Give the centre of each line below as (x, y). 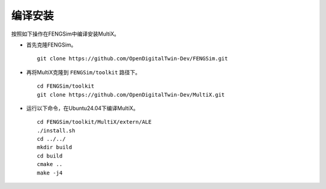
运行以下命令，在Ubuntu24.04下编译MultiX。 (82, 108)
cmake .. (50, 164)
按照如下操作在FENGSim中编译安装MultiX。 (66, 34)
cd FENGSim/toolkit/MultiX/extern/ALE (94, 122)
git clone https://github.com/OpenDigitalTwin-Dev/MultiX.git (131, 94)
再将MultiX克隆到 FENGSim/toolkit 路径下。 (84, 72)
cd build (50, 156)
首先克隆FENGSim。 (51, 45)
